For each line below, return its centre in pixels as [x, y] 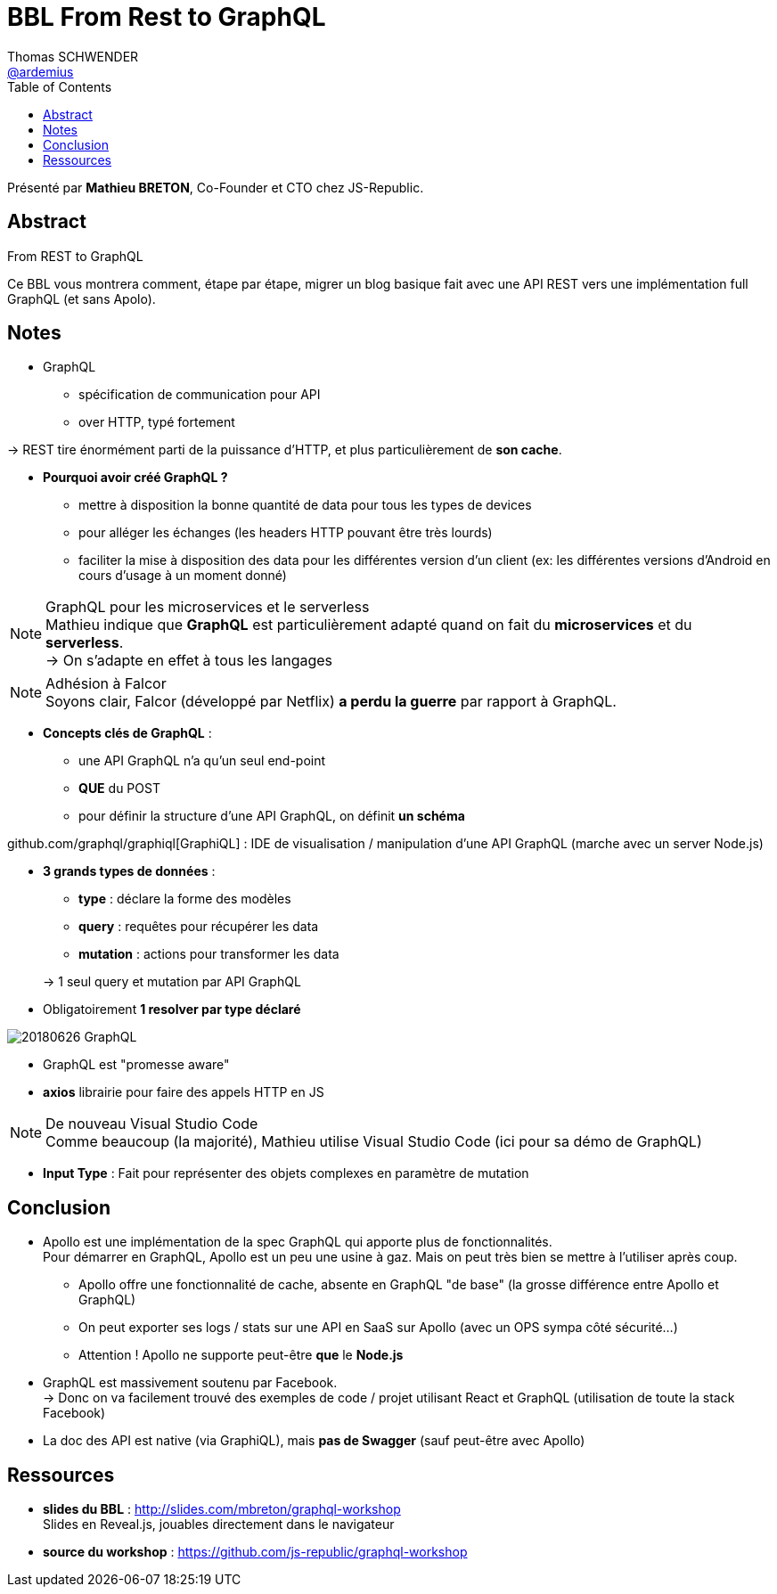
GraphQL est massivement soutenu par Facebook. [190, 1383]
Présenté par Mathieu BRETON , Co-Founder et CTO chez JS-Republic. [216, 187]
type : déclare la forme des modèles [185, 899]
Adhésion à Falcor [106, 684]
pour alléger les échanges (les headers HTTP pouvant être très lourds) [286, 533]
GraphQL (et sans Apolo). [82, 298]
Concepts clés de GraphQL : [127, 733]
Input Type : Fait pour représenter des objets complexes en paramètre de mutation [286, 1173]
